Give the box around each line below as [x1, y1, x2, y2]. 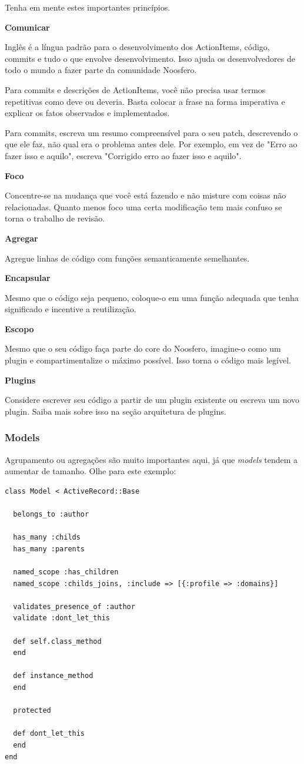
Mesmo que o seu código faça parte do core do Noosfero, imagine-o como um [5, 342, 281, 355]
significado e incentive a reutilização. [5, 303, 136, 315]
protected [13, 706, 51, 715]
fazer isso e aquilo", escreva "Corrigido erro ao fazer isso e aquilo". [5, 149, 242, 161]
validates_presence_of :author [13, 602, 135, 611]
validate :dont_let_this [13, 614, 110, 623]
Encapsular [5, 272, 51, 284]
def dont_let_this [13, 729, 85, 738]
